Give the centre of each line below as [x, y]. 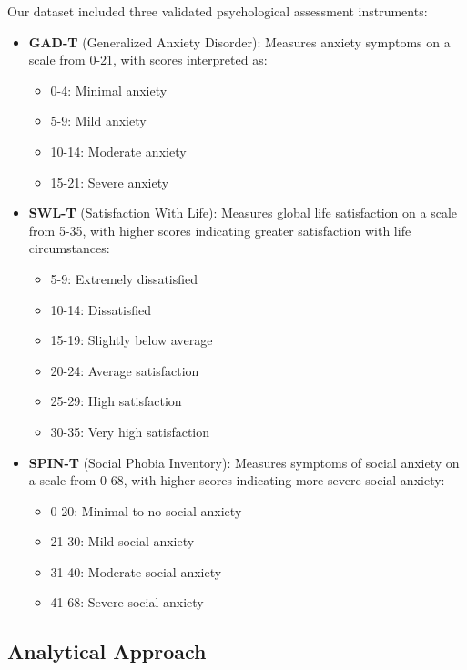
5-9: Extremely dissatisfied [124, 278]
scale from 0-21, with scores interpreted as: [148, 60]
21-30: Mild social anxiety [122, 541]
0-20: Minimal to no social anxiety [146, 510]
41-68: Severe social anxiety [127, 602]
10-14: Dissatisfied [101, 309]
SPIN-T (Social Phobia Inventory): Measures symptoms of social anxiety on [244, 462]
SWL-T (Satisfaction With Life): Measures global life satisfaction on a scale [243, 213]
